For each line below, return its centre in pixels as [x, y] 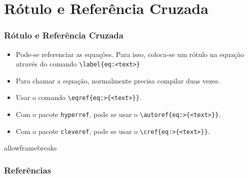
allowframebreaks [30, 148]
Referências [28, 170]
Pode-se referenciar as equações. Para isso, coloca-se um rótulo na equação [130, 54]
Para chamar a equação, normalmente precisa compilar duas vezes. [118, 80]
